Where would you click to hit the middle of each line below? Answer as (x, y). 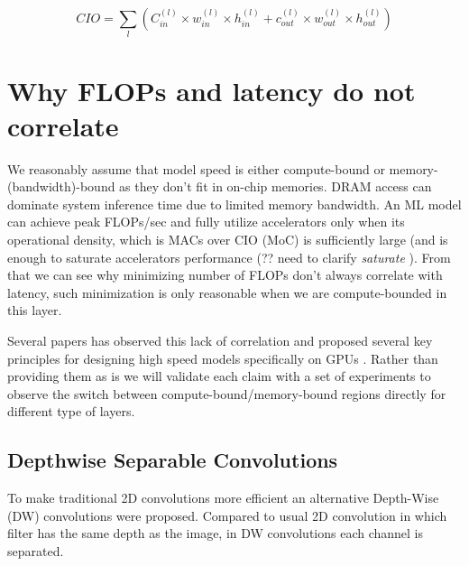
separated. (36, 550)
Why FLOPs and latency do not (212, 90)
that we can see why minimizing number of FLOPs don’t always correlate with (225, 275)
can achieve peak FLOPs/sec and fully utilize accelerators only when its (206, 222)
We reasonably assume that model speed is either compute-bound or (196, 168)
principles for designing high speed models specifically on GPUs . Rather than (223, 358)
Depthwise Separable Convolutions (173, 460)
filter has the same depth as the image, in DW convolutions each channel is (216, 533)
